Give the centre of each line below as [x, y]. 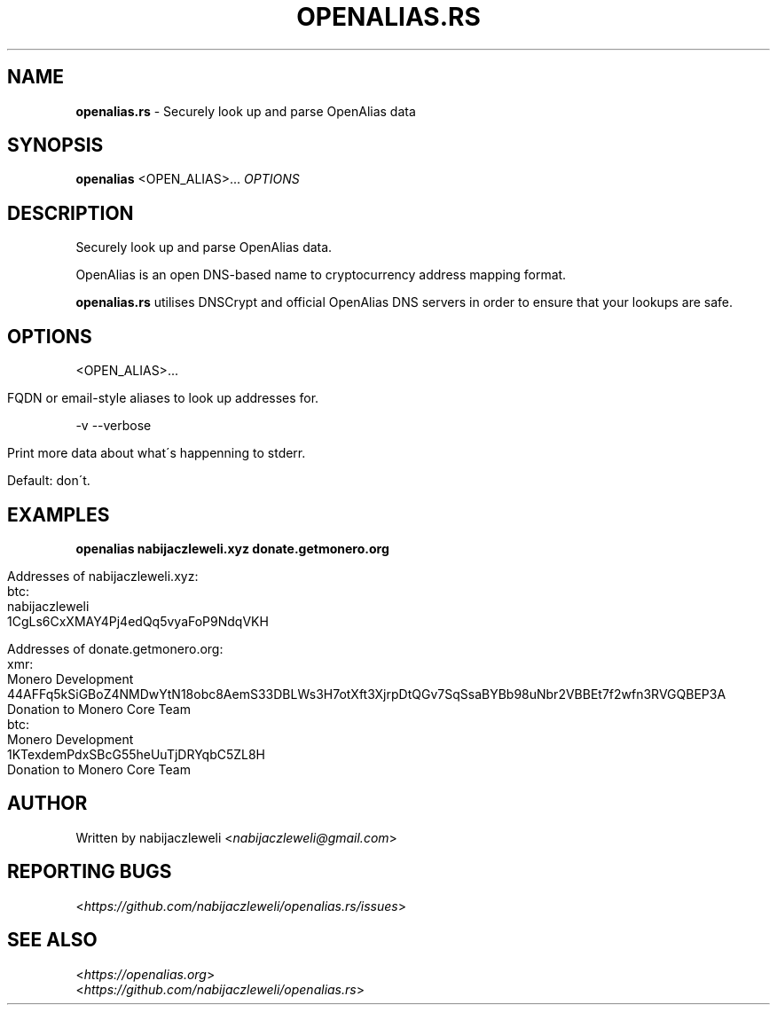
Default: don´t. [49, 481]
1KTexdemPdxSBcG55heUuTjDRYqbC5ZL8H [137, 754]
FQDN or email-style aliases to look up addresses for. [163, 398]
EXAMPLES [59, 514]
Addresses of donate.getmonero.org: [115, 648]
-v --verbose [114, 426]
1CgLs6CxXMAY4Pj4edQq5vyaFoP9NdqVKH [138, 621]
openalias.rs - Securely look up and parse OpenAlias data [246, 111]
